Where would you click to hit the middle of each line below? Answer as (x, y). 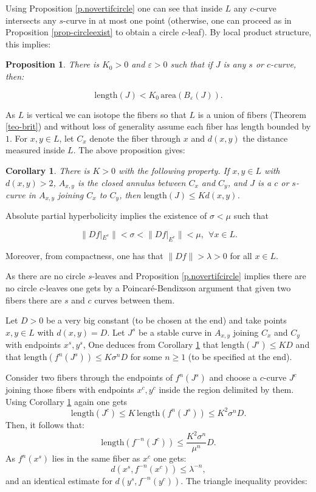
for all (241, 255)
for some (146, 357)
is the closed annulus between (132, 182)
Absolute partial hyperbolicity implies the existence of (106, 216)
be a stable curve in (175, 332)
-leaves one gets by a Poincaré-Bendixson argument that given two (167, 288)
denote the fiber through (135, 138)
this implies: (28, 43)
